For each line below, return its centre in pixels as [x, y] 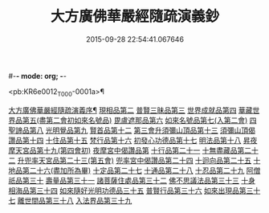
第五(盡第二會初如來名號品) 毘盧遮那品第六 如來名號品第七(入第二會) [135, 120]
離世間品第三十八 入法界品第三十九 [75, 200]
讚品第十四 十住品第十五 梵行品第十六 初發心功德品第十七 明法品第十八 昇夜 [133, 140]
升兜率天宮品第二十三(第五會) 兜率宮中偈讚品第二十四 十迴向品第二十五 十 [139, 160]
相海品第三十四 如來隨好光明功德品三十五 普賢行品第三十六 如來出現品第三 [131, 190]
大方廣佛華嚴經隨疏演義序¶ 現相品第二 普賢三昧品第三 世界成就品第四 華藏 [130, 110]
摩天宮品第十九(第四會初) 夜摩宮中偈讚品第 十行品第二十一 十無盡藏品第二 [130, 150]
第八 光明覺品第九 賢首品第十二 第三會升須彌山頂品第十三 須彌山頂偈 [142, 130]
